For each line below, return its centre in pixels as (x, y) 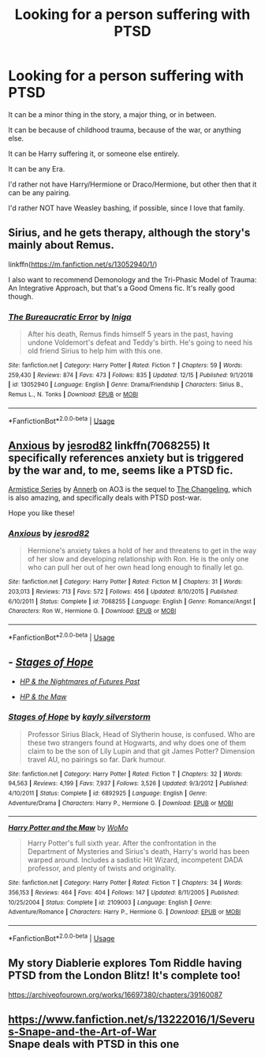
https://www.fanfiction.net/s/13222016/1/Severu (131, 1019)
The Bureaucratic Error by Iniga (70, 316)
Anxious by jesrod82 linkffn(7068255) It (109, 446)
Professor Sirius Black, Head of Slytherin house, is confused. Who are (141, 734)
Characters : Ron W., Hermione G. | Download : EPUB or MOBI (92, 611)
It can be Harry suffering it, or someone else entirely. (94, 153)
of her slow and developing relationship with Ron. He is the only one (138, 559)
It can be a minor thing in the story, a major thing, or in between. (112, 114)
